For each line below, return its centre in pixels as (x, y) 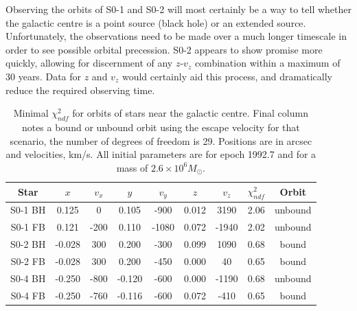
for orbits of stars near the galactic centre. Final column (190, 113)
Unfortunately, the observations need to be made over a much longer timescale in (176, 36)
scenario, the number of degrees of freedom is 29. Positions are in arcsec (161, 140)
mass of (132, 167)
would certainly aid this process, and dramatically (227, 76)
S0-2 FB (28, 261)
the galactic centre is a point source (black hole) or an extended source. (156, 22)
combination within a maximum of (267, 63)
